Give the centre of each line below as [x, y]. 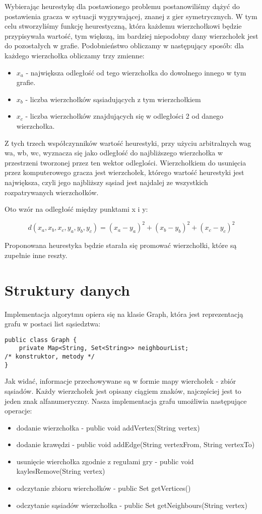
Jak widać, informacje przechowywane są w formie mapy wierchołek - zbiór [120, 381]
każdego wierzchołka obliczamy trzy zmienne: [75, 55]
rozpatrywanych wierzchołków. [52, 192]
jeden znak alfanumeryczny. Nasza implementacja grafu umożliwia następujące [126, 401]
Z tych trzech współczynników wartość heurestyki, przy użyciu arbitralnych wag [128, 143]
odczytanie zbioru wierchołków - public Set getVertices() [104, 488]
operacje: [18, 411]
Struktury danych [67, 289]
